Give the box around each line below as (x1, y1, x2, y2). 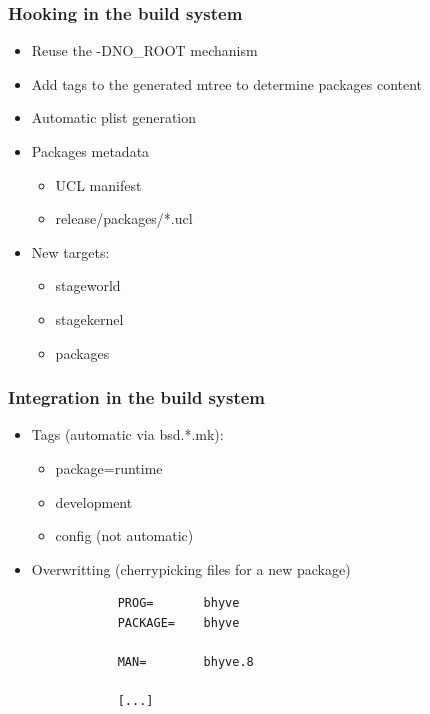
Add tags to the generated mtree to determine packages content (31, 73, 423, 94)
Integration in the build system (8, 385, 266, 410)
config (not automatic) (55, 525, 194, 546)
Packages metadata (31, 141, 150, 161)
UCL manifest (55, 174, 142, 195)
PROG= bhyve (117, 596, 240, 611)
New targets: (31, 241, 110, 262)
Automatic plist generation (31, 107, 197, 128)
